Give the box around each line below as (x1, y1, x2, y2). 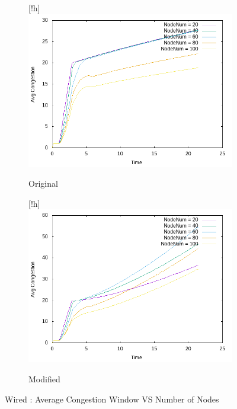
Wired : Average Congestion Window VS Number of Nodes (5, 392, 219, 405)
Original (28, 177, 58, 190)
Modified (28, 372, 60, 385)
